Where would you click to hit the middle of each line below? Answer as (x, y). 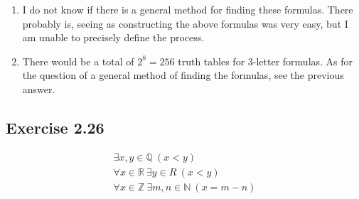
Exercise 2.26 (55, 127)
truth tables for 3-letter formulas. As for (266, 61)
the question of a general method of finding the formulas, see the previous (183, 75)
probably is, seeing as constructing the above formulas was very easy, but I (185, 23)
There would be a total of (78, 61)
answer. (39, 88)
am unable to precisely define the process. (113, 37)
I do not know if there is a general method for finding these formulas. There (188, 9)
